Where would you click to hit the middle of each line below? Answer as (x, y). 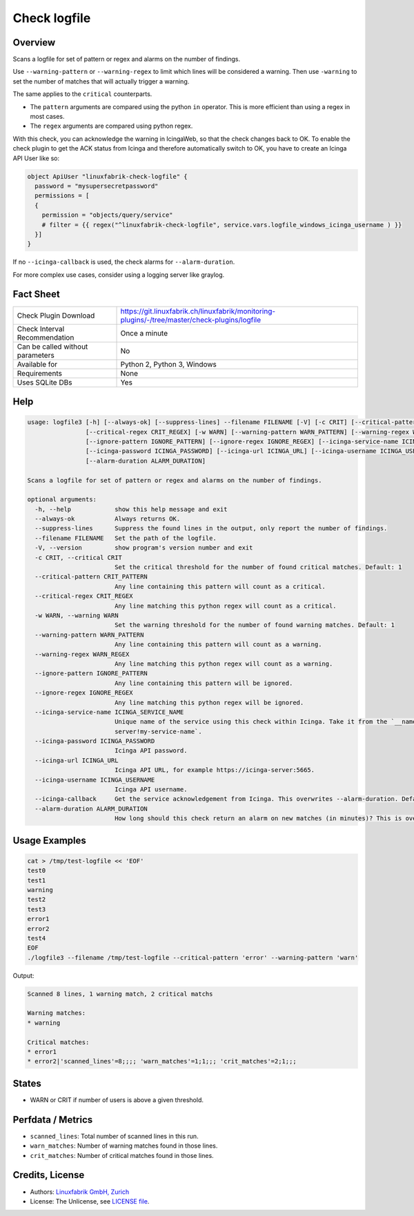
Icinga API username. (151, 790)
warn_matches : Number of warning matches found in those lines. (124, 1146)
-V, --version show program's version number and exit (144, 548)
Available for (37, 364)
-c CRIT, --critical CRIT (78, 557)
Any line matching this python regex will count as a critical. (226, 606)
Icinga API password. (151, 751)
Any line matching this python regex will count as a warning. (224, 664)
